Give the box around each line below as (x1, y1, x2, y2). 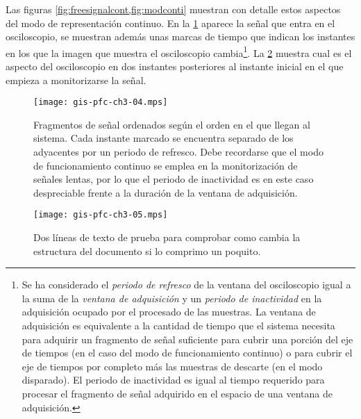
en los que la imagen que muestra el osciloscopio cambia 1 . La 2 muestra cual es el (6, 43, 352, 60)
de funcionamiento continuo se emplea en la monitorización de (33, 158, 298, 172)
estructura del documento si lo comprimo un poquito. (33, 243, 261, 258)
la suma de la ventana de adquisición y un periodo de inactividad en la (22, 290, 322, 305)
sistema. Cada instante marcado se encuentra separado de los (33, 131, 294, 145)
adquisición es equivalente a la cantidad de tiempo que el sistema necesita (22, 318, 335, 333)
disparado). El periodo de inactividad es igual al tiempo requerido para (22, 372, 325, 387)
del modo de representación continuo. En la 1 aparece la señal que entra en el (6, 15, 335, 30)
